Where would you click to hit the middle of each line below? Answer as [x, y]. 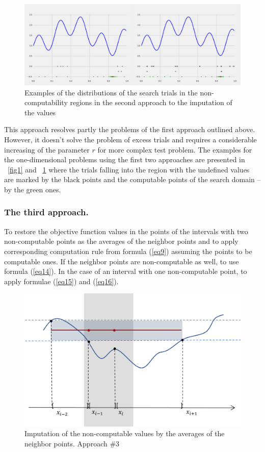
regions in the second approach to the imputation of [151, 102]
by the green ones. [33, 189]
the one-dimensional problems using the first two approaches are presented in [125, 159]
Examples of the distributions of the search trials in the [111, 92]
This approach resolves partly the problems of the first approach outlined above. [130, 129]
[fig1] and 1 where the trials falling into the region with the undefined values [129, 169]
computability [46, 102]
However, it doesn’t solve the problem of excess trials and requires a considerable [130, 139]
